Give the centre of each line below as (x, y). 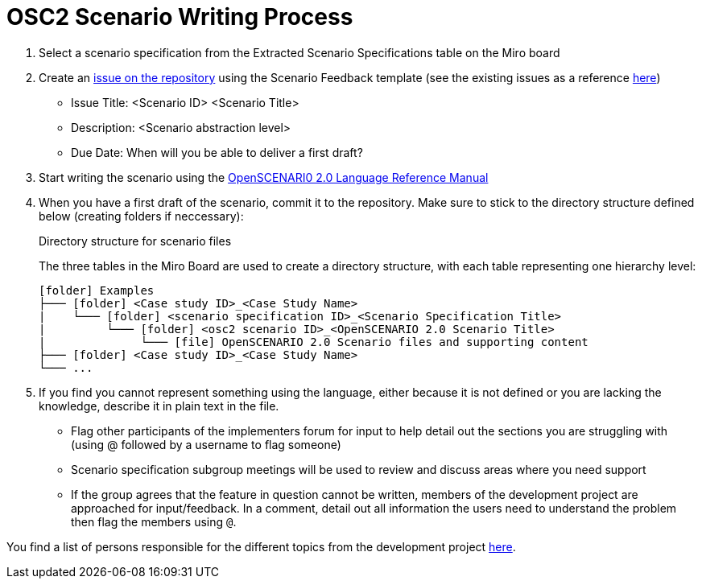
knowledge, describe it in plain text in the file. (159, 406)
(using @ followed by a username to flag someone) (206, 444)
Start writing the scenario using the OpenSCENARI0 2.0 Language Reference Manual (264, 177)
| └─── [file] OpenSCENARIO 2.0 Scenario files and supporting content (314, 342)
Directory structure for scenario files (135, 241)
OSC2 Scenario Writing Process (180, 17)
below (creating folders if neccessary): (141, 216)
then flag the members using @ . (154, 521)
